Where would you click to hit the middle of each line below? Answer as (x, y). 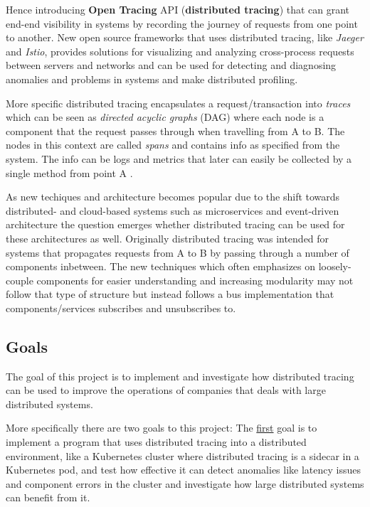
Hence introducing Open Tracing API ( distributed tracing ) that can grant (178, 9)
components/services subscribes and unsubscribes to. (121, 308)
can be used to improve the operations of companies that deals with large (166, 390)
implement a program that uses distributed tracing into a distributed (156, 442)
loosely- (335, 266)
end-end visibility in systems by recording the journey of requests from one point (182, 23)
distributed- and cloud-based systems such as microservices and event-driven (173, 210)
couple (20, 280)
